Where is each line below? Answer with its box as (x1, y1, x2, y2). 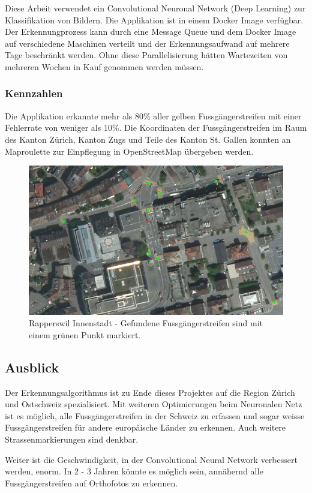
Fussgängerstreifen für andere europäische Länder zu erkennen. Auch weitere (5, 421, 286, 434)
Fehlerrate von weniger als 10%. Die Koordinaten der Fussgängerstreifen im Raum (5, 121, 307, 134)
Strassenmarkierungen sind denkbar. (5, 432, 139, 445)
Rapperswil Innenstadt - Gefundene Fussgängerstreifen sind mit (29, 317, 263, 329)
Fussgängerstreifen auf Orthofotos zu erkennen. (5, 476, 178, 489)
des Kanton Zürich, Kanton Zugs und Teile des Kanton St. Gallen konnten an (5, 133, 291, 145)
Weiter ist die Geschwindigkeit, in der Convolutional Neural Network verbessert (5, 453, 298, 465)
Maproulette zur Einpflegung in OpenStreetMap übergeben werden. (5, 145, 254, 157)
